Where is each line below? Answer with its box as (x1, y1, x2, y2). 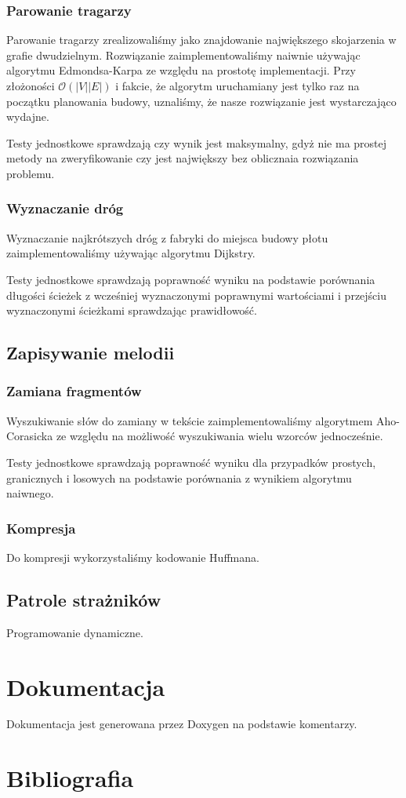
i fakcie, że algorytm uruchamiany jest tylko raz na (115, 78, 360, 93)
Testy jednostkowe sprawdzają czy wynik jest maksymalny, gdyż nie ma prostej (6, 134, 387, 151)
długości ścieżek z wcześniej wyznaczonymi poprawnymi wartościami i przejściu (6, 286, 387, 303)
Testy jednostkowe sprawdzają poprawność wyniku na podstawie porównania (6, 271, 375, 287)
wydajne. (6, 108, 49, 125)
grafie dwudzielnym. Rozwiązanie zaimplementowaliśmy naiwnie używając (6, 46, 361, 63)
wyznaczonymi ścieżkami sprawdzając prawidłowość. (6, 302, 257, 319)
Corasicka (6, 428, 53, 444)
